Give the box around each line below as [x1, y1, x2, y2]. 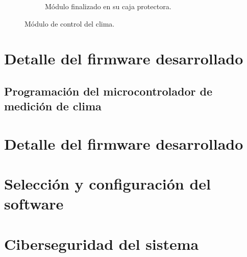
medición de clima [4, 98, 102, 114]
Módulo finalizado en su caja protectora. [45, 1, 171, 11]
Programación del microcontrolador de [4, 83, 212, 99]
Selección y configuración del [4, 173, 211, 194]
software [4, 193, 64, 214]
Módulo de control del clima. [24, 18, 115, 29]
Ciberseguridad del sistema [4, 233, 199, 254]
